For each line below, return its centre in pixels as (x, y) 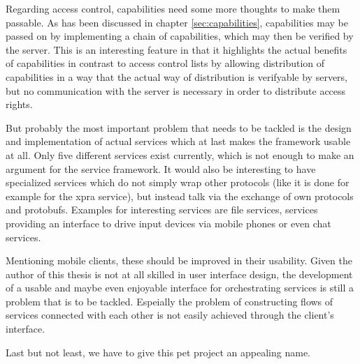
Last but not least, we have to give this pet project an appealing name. (158, 352)
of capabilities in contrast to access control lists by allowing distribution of (165, 63)
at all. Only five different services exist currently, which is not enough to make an (180, 154)
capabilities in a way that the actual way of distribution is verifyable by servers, (177, 76)
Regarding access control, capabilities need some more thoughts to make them (173, 8)
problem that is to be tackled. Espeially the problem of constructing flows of (170, 301)
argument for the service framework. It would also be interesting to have (161, 168)
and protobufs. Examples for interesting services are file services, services (162, 210)
